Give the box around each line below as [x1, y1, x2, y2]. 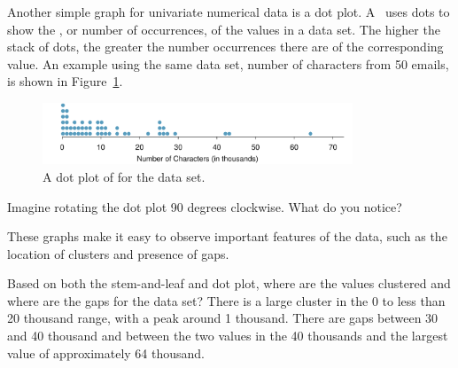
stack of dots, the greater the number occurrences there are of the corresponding [7, 37, 444, 56]
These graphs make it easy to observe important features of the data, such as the [7, 227, 447, 246]
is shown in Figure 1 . [7, 72, 123, 90]
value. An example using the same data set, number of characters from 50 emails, [7, 54, 449, 73]
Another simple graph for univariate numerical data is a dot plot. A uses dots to [7, 3, 450, 20]
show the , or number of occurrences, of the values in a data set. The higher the [7, 20, 440, 38]
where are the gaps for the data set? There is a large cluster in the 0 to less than [7, 291, 446, 309]
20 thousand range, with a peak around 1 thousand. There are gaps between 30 [7, 309, 439, 327]
